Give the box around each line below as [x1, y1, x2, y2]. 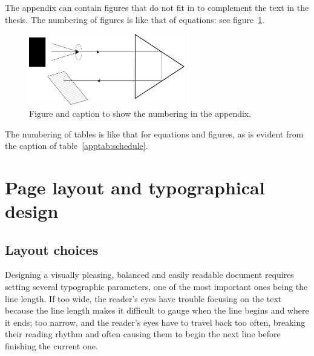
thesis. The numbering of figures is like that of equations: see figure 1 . [5, 13, 265, 25]
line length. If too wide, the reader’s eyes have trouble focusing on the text [5, 292, 282, 305]
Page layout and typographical [5, 174, 265, 199]
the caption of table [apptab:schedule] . [5, 139, 148, 152]
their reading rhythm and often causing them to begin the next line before [5, 328, 281, 340]
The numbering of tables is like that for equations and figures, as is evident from [5, 127, 304, 140]
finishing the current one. [5, 340, 98, 352]
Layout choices [5, 240, 99, 259]
